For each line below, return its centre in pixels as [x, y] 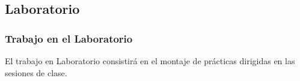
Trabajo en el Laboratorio [69, 38]
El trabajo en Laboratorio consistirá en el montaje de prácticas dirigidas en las [150, 61]
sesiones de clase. [36, 72]
